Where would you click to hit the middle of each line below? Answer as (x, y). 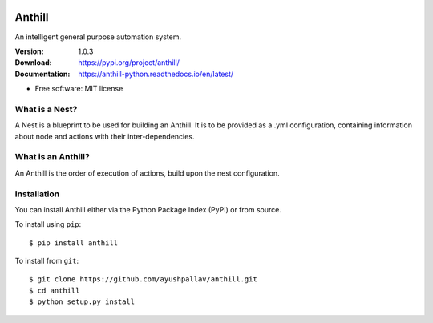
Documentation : (42, 74)
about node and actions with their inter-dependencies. (105, 136)
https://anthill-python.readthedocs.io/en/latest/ (156, 74)
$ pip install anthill (74, 243)
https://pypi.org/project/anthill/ (129, 63)
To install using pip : (48, 224)
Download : (33, 63)
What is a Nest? (46, 109)
